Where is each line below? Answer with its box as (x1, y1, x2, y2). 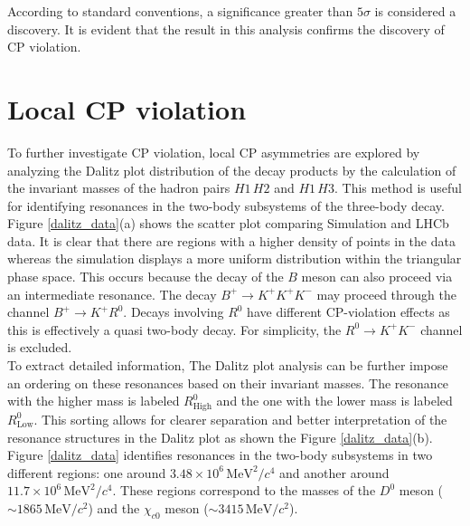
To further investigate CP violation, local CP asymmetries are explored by (7, 142, 420, 161)
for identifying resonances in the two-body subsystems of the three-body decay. (7, 196, 445, 215)
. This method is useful (334, 178, 463, 197)
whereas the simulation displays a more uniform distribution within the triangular (7, 249, 462, 268)
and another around (279, 463, 390, 482)
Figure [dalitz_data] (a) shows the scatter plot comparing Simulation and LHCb (7, 214, 449, 233)
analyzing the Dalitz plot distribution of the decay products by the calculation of (7, 160, 456, 179)
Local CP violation (7, 90, 247, 127)
